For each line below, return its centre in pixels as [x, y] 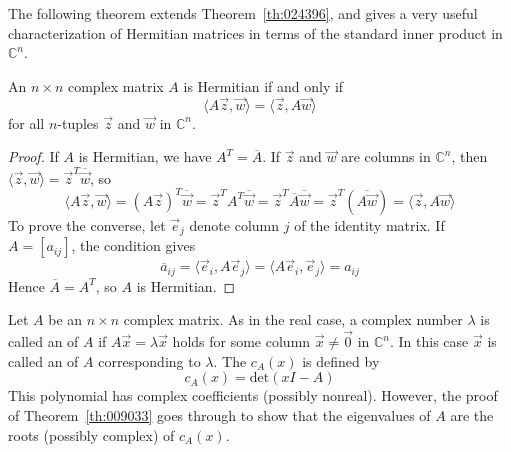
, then [469, 156]
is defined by [341, 360]
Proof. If [33, 156]
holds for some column [241, 341]
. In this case [429, 341]
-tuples [78, 122]
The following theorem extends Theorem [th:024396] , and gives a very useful [243, 13]
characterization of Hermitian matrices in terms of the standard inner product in [255, 32]
